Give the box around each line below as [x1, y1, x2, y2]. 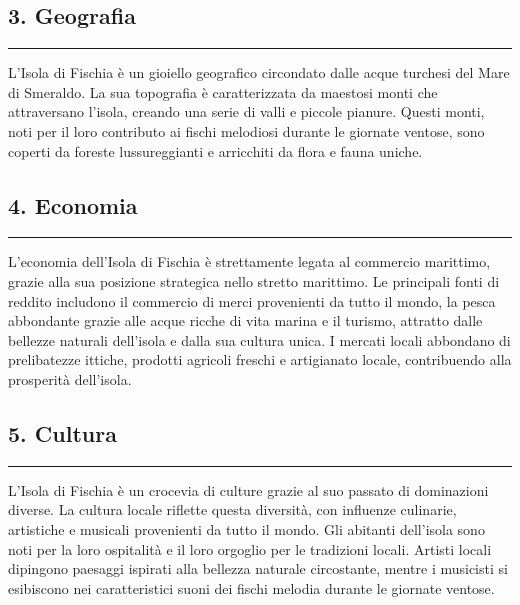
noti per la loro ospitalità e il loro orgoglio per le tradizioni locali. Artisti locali [8, 538, 492, 559]
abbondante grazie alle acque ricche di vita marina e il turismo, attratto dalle [8, 310, 483, 331]
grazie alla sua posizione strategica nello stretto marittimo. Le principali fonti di [8, 270, 500, 291]
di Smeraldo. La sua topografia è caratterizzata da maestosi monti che [8, 81, 438, 102]
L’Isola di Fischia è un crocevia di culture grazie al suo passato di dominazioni [8, 479, 489, 500]
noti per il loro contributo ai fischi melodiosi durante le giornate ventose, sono [8, 120, 485, 141]
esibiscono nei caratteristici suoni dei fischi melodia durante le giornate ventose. [8, 577, 495, 598]
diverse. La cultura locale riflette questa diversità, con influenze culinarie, [8, 499, 457, 520]
